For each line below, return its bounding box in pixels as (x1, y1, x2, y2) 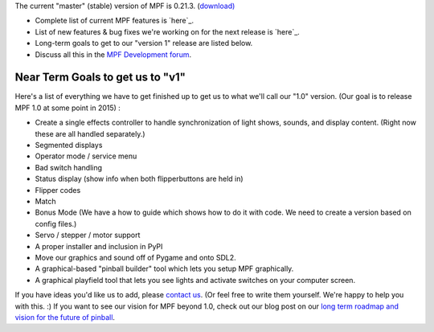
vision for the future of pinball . (14, 312, 116, 322)
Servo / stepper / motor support (35, 230, 141, 240)
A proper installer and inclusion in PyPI (35, 241, 163, 251)
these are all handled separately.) (35, 129, 145, 138)
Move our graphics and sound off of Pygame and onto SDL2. (35, 252, 236, 262)
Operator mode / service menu (35, 151, 137, 161)
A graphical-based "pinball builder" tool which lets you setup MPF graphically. (35, 264, 294, 273)
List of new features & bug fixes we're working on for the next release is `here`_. (35, 27, 301, 36)
